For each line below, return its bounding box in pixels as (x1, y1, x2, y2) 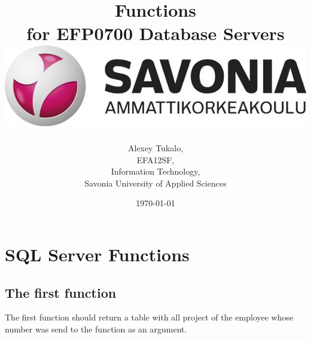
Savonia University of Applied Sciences (84, 176, 227, 189)
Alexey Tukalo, (127, 142, 184, 154)
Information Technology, (111, 165, 200, 178)
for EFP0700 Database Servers (26, 21, 285, 45)
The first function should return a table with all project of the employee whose (5, 311, 294, 323)
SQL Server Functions (5, 242, 190, 267)
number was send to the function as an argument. (5, 323, 187, 335)
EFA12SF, (136, 153, 175, 166)
